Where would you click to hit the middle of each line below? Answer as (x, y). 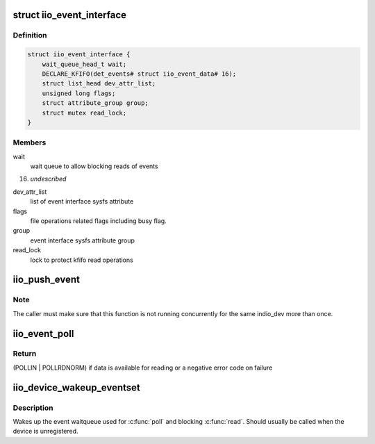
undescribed (48, 179)
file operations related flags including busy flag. (98, 221)
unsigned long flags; (79, 93)
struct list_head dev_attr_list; (99, 84)
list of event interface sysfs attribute (82, 202)
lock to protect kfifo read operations (82, 260)
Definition (30, 35)
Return (25, 354)
